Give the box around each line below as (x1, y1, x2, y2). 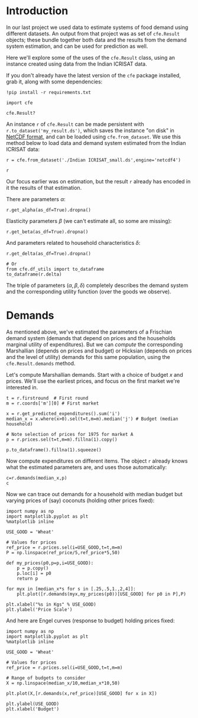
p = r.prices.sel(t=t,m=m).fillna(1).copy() (6, 436, 118, 442)
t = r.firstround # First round (6, 395, 89, 401)
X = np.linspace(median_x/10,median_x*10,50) (6, 680, 120, 686)
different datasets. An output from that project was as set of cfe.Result (6, 30, 180, 37)
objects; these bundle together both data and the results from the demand (6, 36, 187, 43)
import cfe (6, 99, 33, 106)
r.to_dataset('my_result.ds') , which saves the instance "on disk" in (6, 127, 174, 134)
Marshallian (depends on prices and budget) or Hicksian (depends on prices (6, 347, 192, 354)
